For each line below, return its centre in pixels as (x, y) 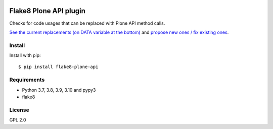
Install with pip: (25, 55)
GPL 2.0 (18, 120)
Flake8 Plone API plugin (47, 11)
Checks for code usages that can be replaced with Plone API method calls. (87, 23)
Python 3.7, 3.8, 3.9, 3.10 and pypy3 (59, 90)
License (19, 110)
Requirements (27, 80)
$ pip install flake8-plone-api (58, 67)
